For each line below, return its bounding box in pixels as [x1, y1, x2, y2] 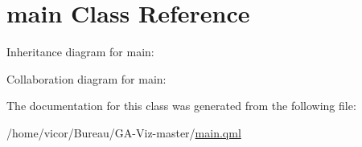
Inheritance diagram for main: [6, 43, 154, 60]
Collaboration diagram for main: [6, 70, 167, 87]
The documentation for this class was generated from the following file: [6, 97, 356, 114]
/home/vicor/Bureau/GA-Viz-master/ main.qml [6, 124, 241, 141]
